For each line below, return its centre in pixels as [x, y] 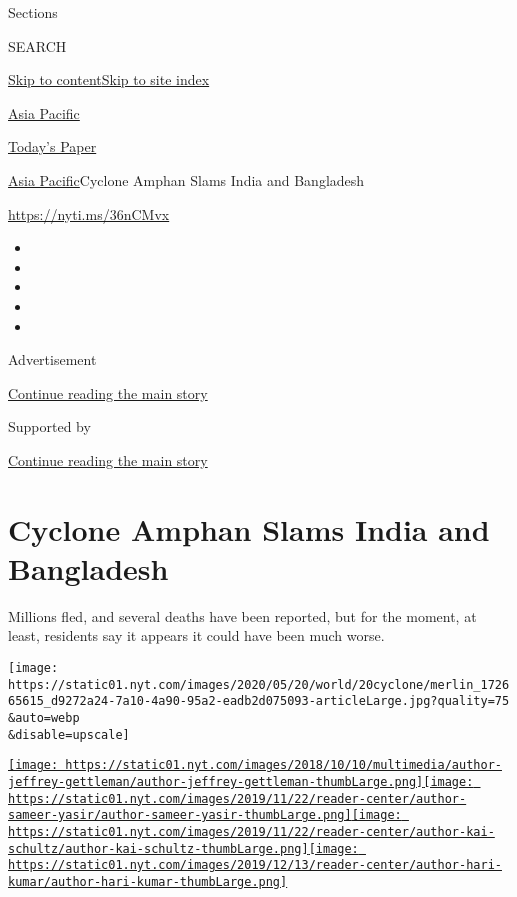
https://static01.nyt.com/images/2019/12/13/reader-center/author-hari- [255, 865]
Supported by [49, 426]
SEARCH [37, 45]
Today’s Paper [52, 146]
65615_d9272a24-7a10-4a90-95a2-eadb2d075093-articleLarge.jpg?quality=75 [259, 701]
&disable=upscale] [69, 734]
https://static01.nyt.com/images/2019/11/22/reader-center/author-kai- [251, 831]
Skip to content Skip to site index [109, 79]
